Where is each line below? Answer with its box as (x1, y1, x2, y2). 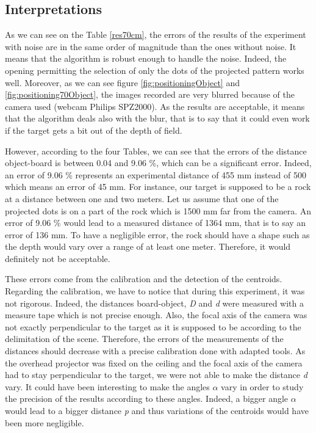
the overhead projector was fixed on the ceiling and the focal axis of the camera (5, 356, 303, 369)
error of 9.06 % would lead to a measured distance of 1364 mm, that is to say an (5, 216, 306, 229)
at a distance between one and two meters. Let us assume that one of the (5, 192, 279, 205)
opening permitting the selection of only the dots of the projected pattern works (5, 64, 304, 76)
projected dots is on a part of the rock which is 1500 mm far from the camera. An (5, 204, 312, 217)
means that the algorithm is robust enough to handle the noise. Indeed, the (5, 52, 287, 65)
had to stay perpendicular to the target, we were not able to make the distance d (5, 368, 307, 381)
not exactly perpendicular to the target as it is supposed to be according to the (5, 320, 301, 333)
